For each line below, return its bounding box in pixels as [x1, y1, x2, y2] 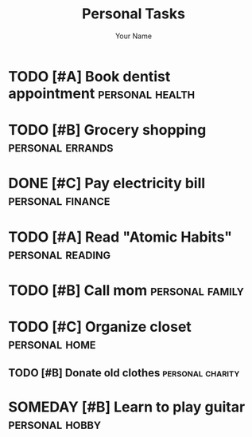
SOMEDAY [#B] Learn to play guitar [8, 398, 246, 416]
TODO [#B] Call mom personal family [8, 281, 245, 299]
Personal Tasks [82, 5, 185, 23]
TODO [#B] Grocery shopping [8, 121, 207, 140]
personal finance [8, 191, 110, 210]
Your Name [114, 31, 153, 41]
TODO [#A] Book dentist [8, 67, 171, 85]
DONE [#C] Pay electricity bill [8, 175, 206, 192]
